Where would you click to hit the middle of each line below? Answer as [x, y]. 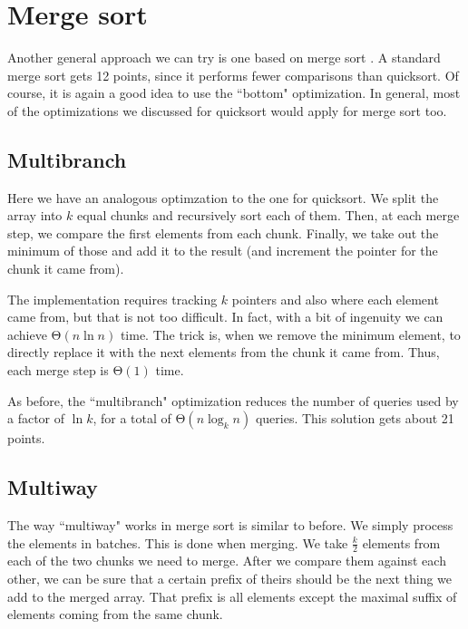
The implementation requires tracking [112, 299]
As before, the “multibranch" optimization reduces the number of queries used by [233, 400]
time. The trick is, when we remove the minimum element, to [290, 334]
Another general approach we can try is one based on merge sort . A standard [224, 58]
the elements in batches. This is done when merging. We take [178, 542]
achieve [27, 334]
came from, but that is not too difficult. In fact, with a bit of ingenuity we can [225, 317]
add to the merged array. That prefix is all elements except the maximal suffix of [232, 596]
